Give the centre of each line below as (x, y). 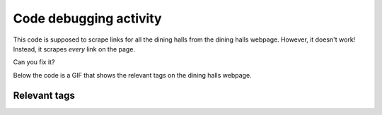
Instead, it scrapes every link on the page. (74, 49)
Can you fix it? (34, 62)
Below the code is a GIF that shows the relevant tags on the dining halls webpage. (132, 75)
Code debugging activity (87, 18)
